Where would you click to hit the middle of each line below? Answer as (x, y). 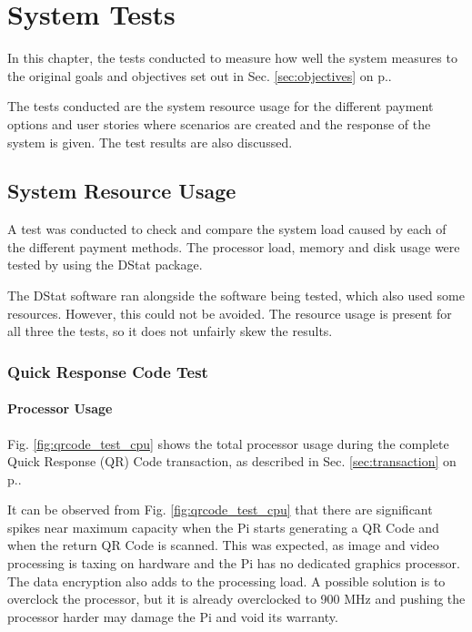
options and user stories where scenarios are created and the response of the (219, 123)
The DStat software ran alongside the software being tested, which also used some (236, 296)
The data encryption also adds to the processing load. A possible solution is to (226, 581)
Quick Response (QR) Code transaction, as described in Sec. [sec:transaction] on (232, 461)
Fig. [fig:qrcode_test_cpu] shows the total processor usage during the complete (228, 443)
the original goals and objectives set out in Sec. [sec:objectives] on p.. (200, 75)
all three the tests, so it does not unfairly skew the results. (170, 331)
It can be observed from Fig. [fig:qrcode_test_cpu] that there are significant (220, 510)
